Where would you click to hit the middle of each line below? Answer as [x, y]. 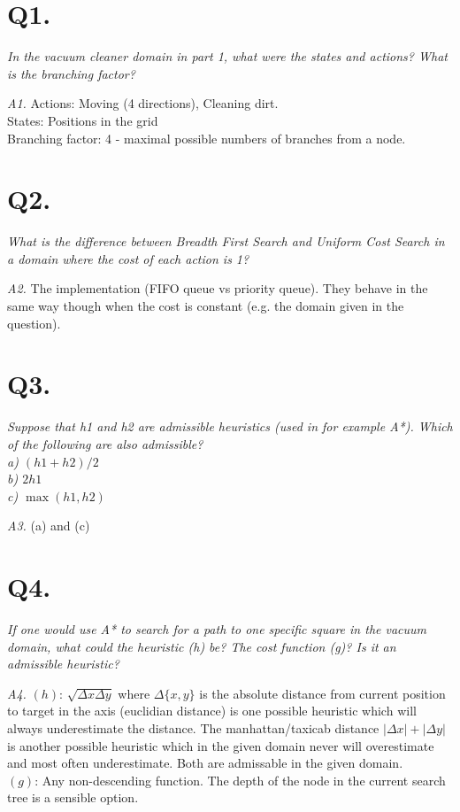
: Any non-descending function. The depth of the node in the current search [240, 780]
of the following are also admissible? [105, 443]
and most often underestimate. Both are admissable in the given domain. [205, 763]
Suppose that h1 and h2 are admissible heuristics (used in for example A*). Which [230, 426]
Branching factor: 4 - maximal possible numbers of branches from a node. [207, 138]
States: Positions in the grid [83, 120]
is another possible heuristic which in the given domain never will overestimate [221, 745]
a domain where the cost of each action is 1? [128, 258]
